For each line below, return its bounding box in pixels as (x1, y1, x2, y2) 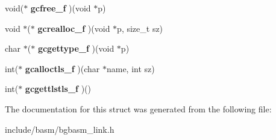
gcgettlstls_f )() (25, 82, 91, 95)
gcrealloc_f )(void (37, 22, 110, 34)
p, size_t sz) (117, 22, 163, 34)
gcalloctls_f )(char (25, 62, 100, 75)
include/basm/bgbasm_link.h (5, 123, 114, 135)
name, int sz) (106, 62, 155, 75)
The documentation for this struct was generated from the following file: (5, 102, 272, 115)
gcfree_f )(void (30, 2, 91, 14)
